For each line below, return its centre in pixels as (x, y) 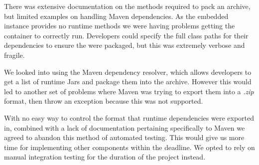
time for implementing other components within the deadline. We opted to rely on (129, 147)
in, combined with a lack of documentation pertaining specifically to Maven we (125, 127)
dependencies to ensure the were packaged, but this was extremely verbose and (125, 45)
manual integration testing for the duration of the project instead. (105, 157)
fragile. (14, 55)
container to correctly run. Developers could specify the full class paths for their (126, 35)
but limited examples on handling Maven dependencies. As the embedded (116, 16)
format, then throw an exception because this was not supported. (104, 101)
